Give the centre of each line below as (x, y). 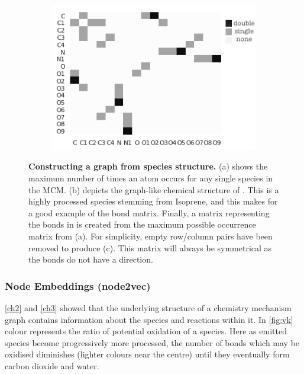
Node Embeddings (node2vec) (78, 285)
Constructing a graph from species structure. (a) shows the (148, 166)
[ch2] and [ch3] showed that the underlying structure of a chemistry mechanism (148, 308)
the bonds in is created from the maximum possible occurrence (142, 224)
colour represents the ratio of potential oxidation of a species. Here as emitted (146, 331)
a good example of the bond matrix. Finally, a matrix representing (149, 212)
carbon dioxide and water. (52, 366)
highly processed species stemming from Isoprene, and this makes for (153, 201)
